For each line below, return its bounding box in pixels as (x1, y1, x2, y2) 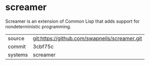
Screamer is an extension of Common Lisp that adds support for (5, 18, 140, 24)
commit (8, 43, 26, 50)
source (8, 35, 24, 42)
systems (8, 51, 28, 58)
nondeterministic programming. (5, 23, 71, 29)
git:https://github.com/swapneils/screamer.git (33, 35, 142, 42)
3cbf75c (33, 43, 54, 50)
